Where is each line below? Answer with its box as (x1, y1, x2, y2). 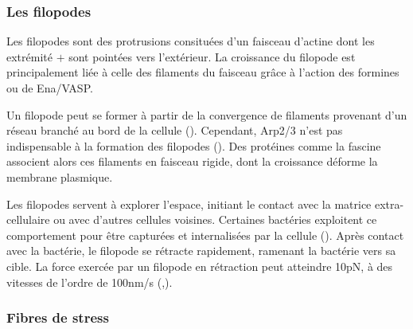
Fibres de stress (6, 307, 109, 327)
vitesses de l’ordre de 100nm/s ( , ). (6, 273, 173, 290)
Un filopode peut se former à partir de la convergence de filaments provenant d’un (6, 106, 407, 123)
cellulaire (6, 211, 50, 228)
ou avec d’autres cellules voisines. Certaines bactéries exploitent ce (53, 211, 377, 228)
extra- (374, 195, 404, 212)
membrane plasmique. (6, 168, 113, 185)
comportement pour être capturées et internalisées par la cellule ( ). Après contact (6, 226, 404, 243)
